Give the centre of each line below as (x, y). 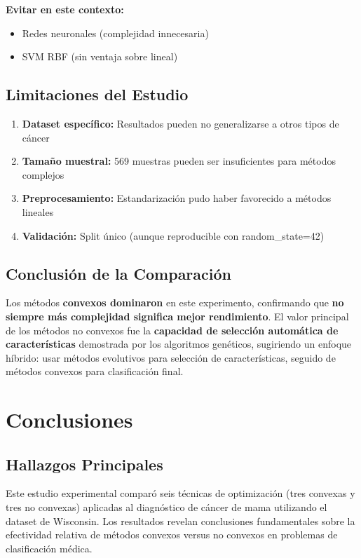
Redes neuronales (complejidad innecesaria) (115, 33)
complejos (43, 174)
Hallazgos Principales (84, 464)
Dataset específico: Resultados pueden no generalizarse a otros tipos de (180, 123)
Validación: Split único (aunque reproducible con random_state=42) (173, 235)
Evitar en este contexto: (65, 9)
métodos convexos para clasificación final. (95, 371)
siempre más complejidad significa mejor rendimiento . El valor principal (177, 316)
